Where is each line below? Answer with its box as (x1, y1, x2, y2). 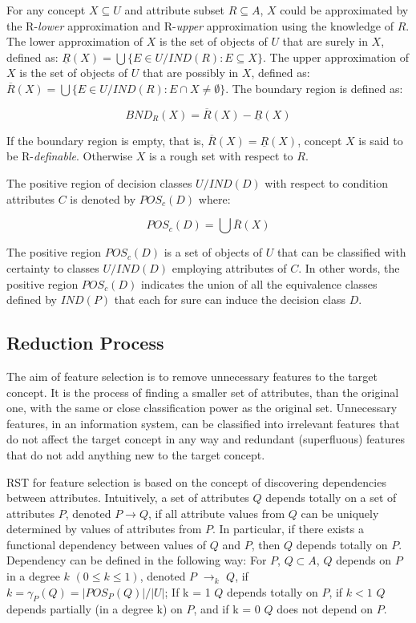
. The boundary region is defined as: (225, 79, 403, 96)
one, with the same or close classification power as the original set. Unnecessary (6, 399, 398, 416)
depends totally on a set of (265, 489, 397, 506)
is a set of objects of (164, 244, 262, 261)
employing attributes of (172, 259, 287, 276)
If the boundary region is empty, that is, (6, 131, 204, 148)
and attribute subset (124, 2, 225, 18)
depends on (336, 552, 392, 568)
